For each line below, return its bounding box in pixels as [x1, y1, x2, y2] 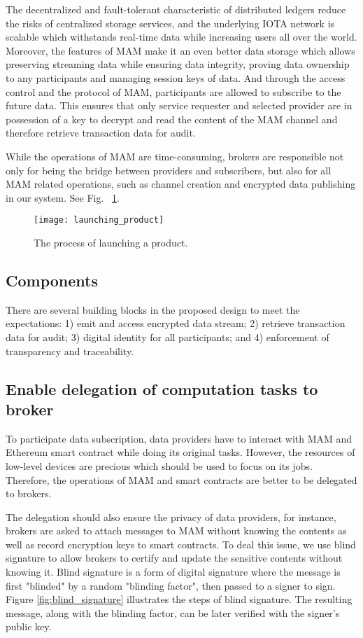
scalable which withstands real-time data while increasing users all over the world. [6, 29, 357, 44]
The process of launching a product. [34, 235, 188, 249]
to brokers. [6, 486, 52, 501]
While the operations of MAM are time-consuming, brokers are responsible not [6, 148, 344, 163]
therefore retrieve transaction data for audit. [6, 125, 196, 140]
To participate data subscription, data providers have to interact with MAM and [6, 431, 353, 445]
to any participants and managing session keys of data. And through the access [6, 70, 346, 85]
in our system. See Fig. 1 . [6, 190, 120, 204]
